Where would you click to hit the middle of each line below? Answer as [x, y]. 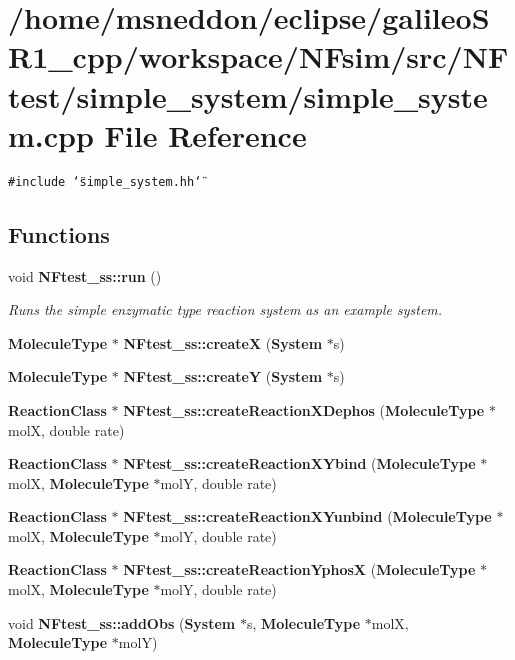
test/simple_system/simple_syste [248, 95]
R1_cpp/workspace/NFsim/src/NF [258, 56]
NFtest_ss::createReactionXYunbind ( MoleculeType [307, 516]
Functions [59, 233]
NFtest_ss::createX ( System [223, 342]
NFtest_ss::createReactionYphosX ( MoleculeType [299, 569]
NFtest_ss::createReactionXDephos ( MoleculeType [304, 409]
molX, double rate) [66, 429]
